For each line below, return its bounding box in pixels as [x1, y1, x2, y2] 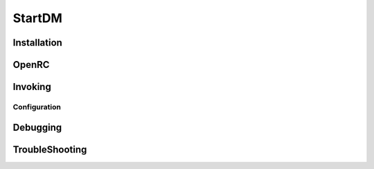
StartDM [12, 10, 62, 26]
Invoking [12, 81, 51, 93]
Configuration [12, 102, 62, 112]
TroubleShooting [12, 143, 87, 155]
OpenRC [12, 59, 50, 71]
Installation [12, 37, 62, 48]
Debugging [12, 121, 62, 133]
